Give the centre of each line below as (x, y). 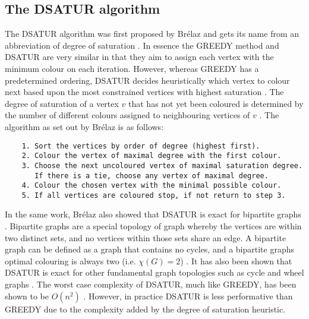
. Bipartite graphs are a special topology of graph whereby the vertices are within (153, 226)
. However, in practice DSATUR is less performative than (188, 296)
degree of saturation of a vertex (62, 103)
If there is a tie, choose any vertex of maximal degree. (152, 176)
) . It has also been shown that (236, 260)
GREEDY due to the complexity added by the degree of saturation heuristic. (145, 309)
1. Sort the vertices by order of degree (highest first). (141, 146)
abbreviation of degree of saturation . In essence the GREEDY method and (142, 45)
